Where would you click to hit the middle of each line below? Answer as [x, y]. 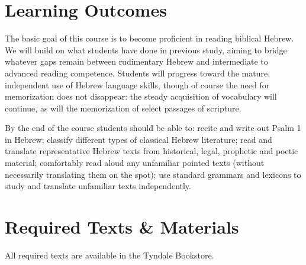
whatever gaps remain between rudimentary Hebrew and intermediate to [136, 61]
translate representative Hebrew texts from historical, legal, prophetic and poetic [152, 151]
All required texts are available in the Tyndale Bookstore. [109, 255]
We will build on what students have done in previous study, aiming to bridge [146, 50]
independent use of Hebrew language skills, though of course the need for [137, 84]
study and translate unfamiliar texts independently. [98, 186]
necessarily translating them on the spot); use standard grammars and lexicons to [153, 174]
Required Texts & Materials [122, 227]
